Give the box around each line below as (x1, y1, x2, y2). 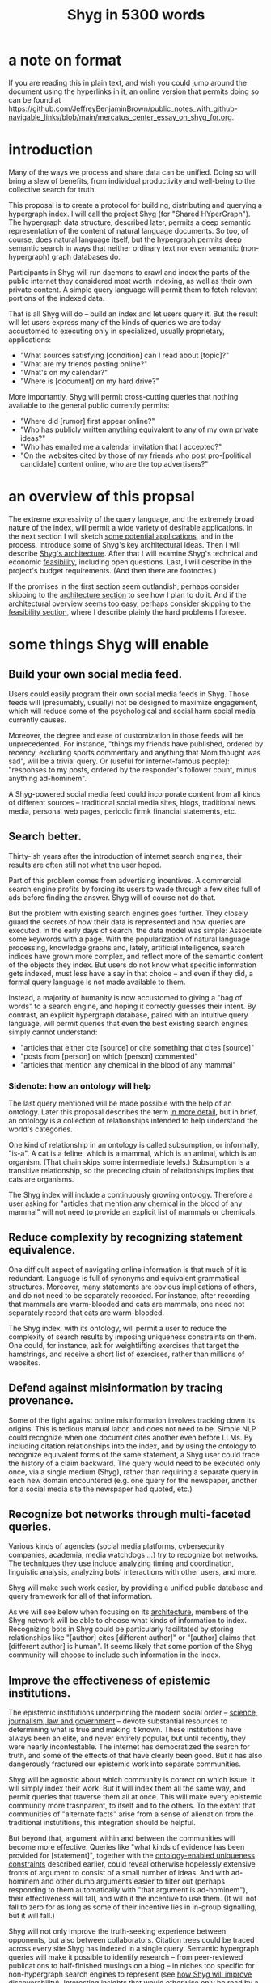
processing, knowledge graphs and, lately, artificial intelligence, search (8, 942, 245, 952)
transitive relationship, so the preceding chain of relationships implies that (8, 1165, 255, 1175)
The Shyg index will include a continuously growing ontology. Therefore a (8, 1190, 253, 1199)
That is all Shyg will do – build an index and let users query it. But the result (8, 309, 258, 319)
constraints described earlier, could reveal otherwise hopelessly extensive (8, 1859, 256, 1869)
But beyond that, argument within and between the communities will (8, 1833, 235, 1843)
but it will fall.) (8, 1911, 55, 1921)
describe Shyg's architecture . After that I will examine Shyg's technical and (8, 548, 258, 558)
